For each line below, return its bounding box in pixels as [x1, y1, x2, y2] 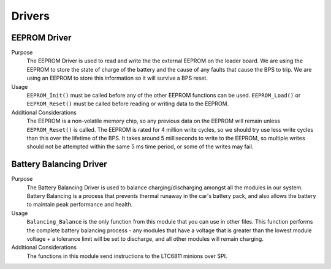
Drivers [11, 9, 50, 23]
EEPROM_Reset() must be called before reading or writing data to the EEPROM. [26, 100, 229, 107]
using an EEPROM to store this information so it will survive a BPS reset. [26, 74, 208, 82]
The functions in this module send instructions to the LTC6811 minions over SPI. [26, 252, 227, 260]
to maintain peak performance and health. [26, 201, 133, 208]
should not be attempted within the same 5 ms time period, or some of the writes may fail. [26, 143, 254, 150]
